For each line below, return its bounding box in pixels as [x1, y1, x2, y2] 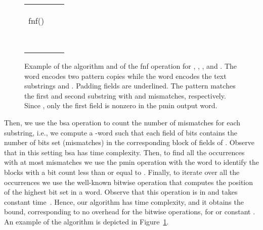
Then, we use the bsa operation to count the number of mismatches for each [4, 117, 241, 127]
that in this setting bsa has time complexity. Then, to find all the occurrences [4, 147, 245, 157]
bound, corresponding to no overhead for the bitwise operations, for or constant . [4, 206, 255, 217]
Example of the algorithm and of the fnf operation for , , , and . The [24, 61, 237, 71]
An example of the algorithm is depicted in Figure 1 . [4, 216, 169, 226]
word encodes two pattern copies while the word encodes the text [24, 70, 227, 81]
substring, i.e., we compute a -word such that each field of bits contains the [4, 127, 237, 137]
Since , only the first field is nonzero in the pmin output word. [24, 100, 217, 111]
